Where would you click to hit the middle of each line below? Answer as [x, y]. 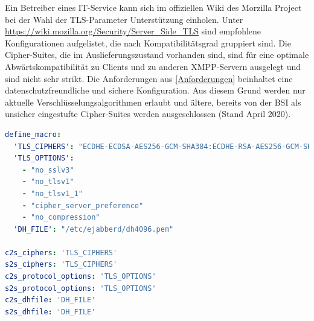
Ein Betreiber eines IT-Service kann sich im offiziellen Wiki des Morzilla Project [153, 7]
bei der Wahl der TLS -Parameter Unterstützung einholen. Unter [124, 19]
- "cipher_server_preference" [83, 205]
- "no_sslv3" [48, 170]
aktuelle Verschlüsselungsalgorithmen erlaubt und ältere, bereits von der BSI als [153, 102]
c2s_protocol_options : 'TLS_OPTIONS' [81, 277]
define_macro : [33, 134]
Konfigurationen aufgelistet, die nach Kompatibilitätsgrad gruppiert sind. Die [148, 43]
